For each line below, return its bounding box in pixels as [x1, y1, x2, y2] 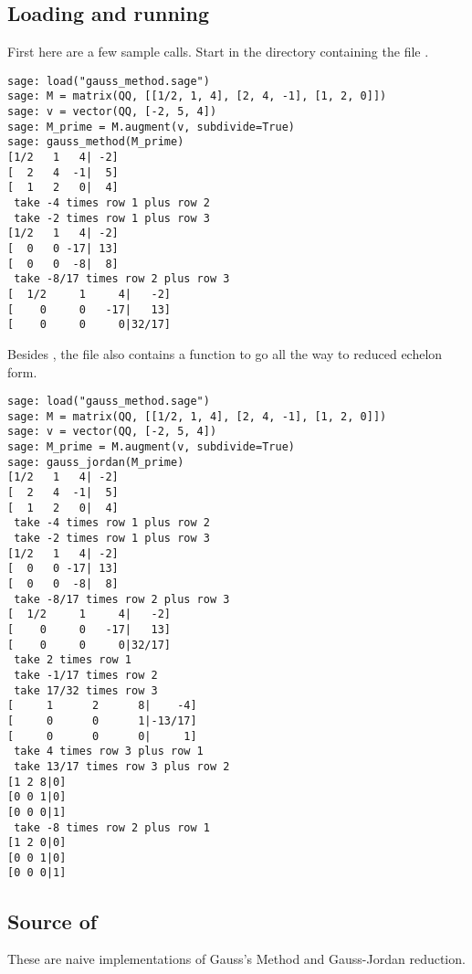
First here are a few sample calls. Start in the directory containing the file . [7, 42, 429, 61]
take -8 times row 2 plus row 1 [14, 820, 210, 834]
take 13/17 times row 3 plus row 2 [14, 759, 230, 773]
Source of [7, 906, 98, 935]
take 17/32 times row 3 [14, 683, 158, 697]
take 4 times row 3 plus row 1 [14, 745, 204, 758]
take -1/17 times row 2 [14, 668, 158, 682]
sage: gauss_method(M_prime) [7, 135, 184, 149]
